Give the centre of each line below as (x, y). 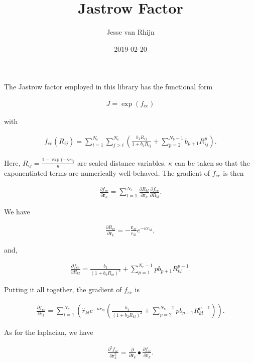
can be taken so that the (212, 162)
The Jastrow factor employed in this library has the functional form (108, 87)
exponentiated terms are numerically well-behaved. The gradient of (107, 172)
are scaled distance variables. (122, 162)
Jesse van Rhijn (131, 32)
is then (233, 172)
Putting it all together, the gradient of (63, 289)
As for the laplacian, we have (49, 332)
